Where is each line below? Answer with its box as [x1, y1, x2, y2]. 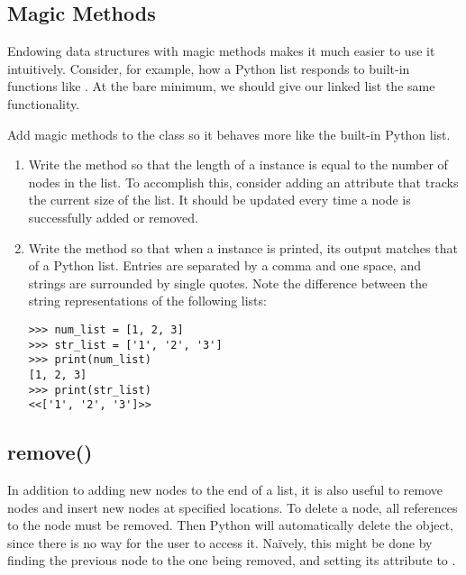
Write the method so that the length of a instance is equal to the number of [28, 155, 448, 174]
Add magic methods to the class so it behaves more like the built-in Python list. [7, 124, 451, 143]
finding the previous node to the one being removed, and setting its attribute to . [7, 551, 456, 570]
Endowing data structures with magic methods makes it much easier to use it [7, 41, 435, 60]
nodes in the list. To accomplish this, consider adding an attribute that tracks [28, 172, 459, 191]
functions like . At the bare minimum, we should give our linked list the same [7, 77, 435, 96]
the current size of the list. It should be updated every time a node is [28, 190, 411, 209]
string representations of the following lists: [28, 291, 267, 310]
